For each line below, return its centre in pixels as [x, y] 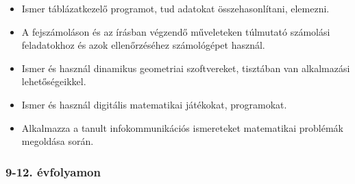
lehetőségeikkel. [54, 81]
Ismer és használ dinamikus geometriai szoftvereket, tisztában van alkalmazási [186, 68]
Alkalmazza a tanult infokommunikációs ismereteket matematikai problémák [183, 127]
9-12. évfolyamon [53, 171]
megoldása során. [58, 141]
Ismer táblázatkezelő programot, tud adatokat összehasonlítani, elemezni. [175, 8]
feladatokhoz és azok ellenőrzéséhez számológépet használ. [143, 45]
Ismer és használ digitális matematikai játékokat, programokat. [154, 104]
